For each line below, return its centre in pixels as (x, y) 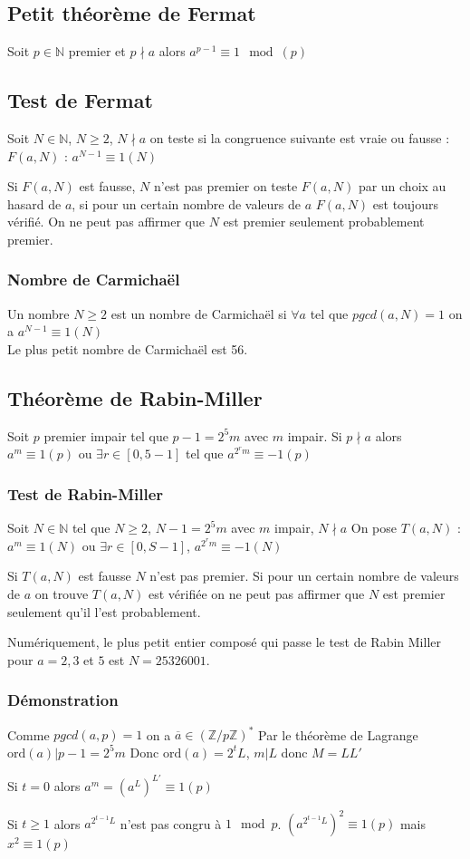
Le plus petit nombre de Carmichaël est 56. (128, 348)
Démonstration (63, 700)
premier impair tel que (106, 435)
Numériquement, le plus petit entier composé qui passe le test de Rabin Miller (224, 642)
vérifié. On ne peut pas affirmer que (106, 222)
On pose (374, 528)
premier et (97, 51)
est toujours (405, 203)
